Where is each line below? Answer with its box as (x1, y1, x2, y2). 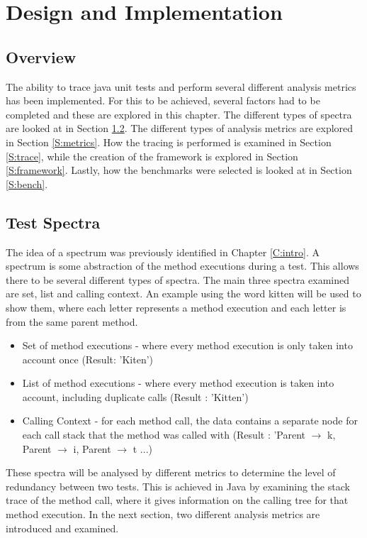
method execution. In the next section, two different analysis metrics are (6, 507, 320, 522)
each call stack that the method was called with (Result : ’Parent (22, 427, 306, 442)
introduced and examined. (6, 520, 119, 535)
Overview (6, 45, 77, 67)
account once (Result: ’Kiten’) (22, 351, 154, 366)
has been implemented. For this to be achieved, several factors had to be (6, 93, 320, 108)
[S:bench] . (6, 176, 48, 191)
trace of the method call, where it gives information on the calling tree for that (6, 493, 349, 507)
